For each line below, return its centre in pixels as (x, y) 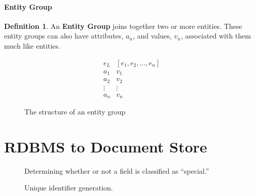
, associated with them (216, 36)
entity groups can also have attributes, (64, 36)
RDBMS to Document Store (106, 146)
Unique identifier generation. (69, 188)
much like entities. (32, 45)
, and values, (152, 36)
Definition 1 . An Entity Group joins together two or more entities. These (123, 26)
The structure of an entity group (75, 112)
